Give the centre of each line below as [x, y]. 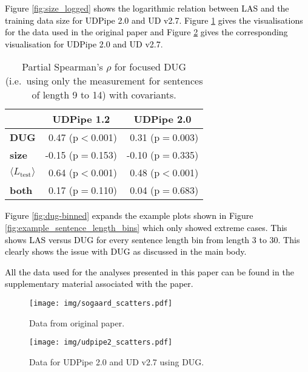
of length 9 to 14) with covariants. [104, 95]
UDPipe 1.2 [81, 119]
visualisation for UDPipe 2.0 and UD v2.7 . [84, 43]
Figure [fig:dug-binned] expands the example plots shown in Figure [129, 215]
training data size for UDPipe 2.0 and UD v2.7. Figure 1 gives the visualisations [154, 20]
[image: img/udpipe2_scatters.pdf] [101, 343]
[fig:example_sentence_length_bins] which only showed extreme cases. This [146, 227]
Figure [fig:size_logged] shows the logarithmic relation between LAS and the [147, 8]
